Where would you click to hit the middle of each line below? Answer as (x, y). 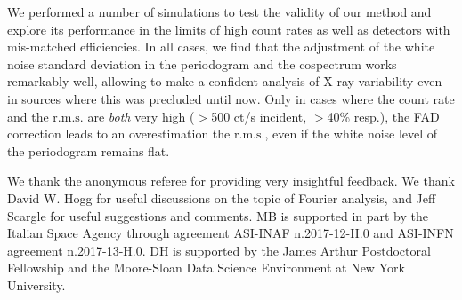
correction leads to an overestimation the (119, 134)
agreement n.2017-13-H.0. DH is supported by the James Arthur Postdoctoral (219, 250)
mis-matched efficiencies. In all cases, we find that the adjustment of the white (221, 47)
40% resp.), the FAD (383, 116)
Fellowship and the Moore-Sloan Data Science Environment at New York (206, 268)
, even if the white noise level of (351, 134)
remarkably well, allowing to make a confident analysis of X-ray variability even (225, 81)
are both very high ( (141, 116)
